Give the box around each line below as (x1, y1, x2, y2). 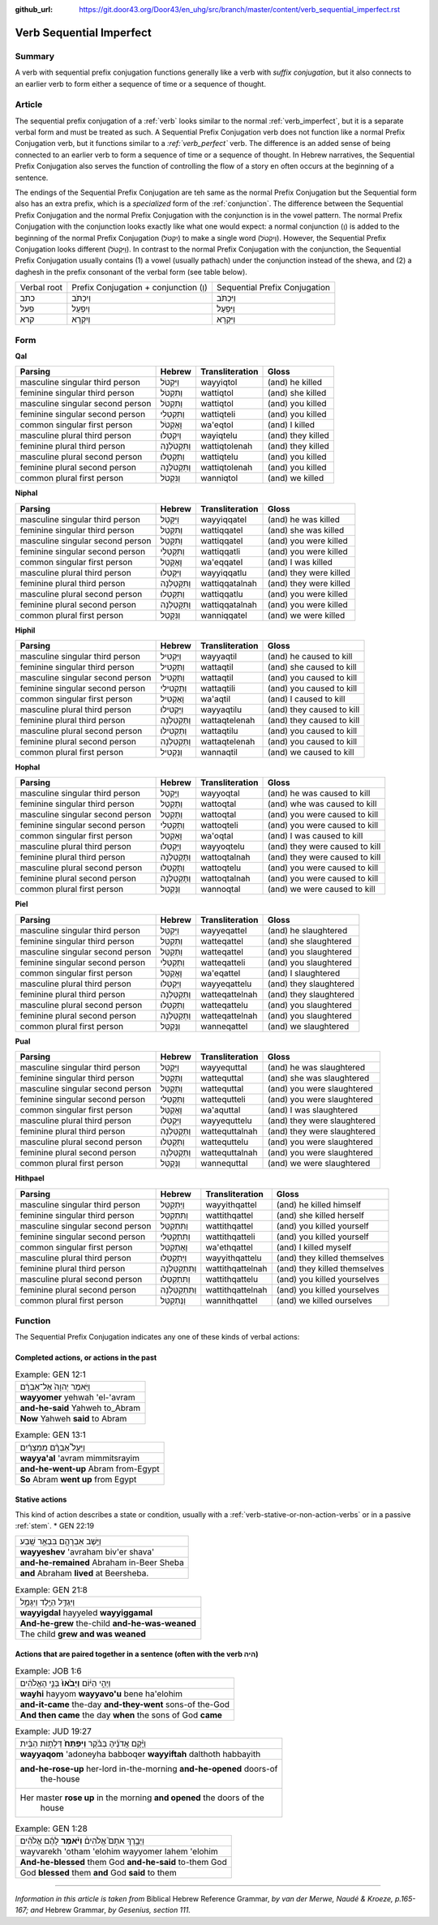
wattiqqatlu (200, 588, 243, 599)
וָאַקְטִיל (160, 693, 185, 705)
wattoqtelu (200, 862, 242, 873)
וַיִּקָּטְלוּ (160, 567, 182, 578)
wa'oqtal (200, 830, 234, 842)
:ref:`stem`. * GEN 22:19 (15, 1520, 95, 1530)
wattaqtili (200, 683, 235, 694)
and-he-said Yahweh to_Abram (19, 1403, 141, 1414)
